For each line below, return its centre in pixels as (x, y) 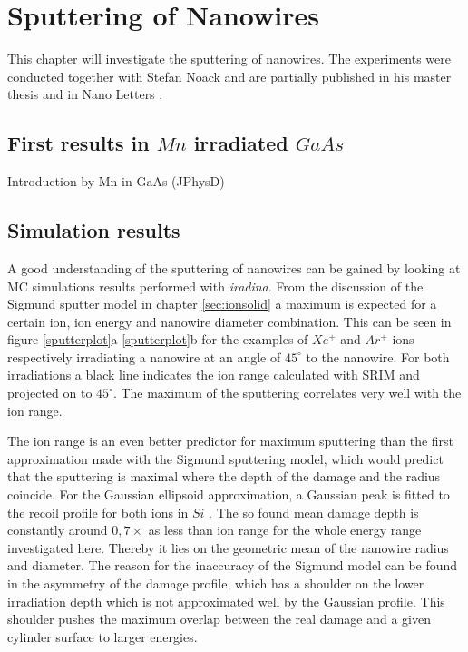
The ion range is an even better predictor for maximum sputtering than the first (231, 441)
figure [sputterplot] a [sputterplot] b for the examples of (158, 339)
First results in (78, 143)
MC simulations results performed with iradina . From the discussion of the (215, 286)
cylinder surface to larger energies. (102, 636)
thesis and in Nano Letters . (85, 94)
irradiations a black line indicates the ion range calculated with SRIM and (214, 375)
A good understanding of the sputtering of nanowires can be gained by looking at (234, 267)
